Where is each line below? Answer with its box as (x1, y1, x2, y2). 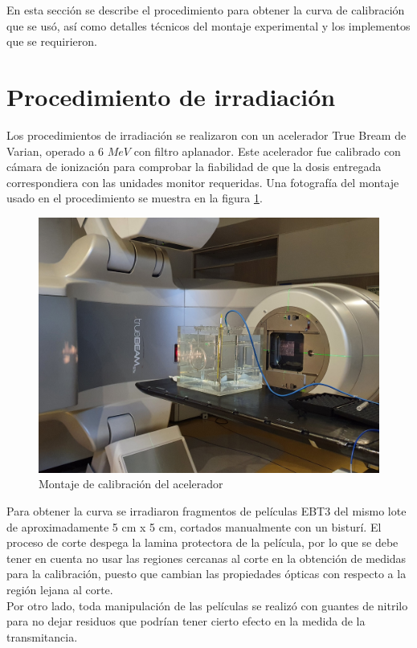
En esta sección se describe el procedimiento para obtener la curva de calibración (6, 2, 405, 18)
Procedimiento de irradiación (6, 79, 336, 112)
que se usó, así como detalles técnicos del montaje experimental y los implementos (6, 17, 411, 34)
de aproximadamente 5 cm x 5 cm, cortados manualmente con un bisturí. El (6, 518, 382, 535)
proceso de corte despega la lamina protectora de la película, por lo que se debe (6, 534, 399, 551)
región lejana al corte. (6, 581, 113, 598)
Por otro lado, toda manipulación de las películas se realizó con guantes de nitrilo (6, 597, 408, 613)
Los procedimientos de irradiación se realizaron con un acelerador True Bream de (6, 126, 407, 143)
